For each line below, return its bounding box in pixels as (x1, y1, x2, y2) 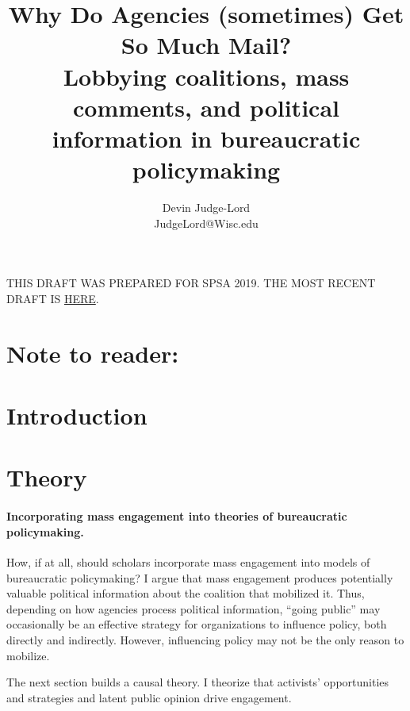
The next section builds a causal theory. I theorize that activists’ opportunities (6, 674, 389, 690)
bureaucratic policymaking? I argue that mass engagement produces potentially (6, 569, 393, 586)
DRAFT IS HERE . (6, 290, 99, 306)
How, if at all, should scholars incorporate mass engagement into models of (6, 553, 370, 570)
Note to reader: (6, 336, 179, 369)
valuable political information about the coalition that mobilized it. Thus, (6, 585, 365, 601)
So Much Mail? (121, 29, 292, 61)
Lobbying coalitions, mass (63, 60, 350, 92)
